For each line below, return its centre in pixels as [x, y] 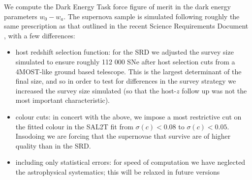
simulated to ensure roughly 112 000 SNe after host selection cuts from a [125, 61]
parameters [21, 16]
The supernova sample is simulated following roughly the [154, 16]
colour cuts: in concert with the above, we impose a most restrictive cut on [128, 116]
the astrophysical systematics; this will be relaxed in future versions [118, 171]
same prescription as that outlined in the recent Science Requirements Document [126, 26]
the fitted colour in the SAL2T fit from [74, 126]
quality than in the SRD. [53, 145]
